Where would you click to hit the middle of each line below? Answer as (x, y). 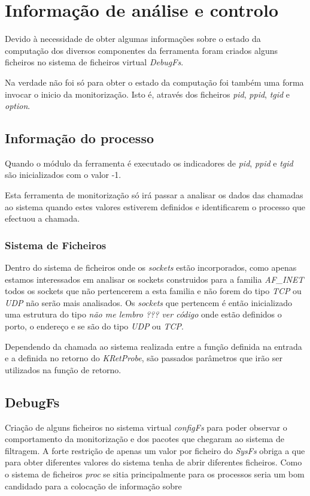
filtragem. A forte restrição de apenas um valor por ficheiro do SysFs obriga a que (155, 450)
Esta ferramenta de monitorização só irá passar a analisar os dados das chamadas (154, 195)
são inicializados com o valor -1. (63, 175)
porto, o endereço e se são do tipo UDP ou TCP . (95, 326)
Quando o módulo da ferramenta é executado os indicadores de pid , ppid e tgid (149, 163)
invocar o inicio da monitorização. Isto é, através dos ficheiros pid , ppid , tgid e (148, 94)
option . (18, 106)
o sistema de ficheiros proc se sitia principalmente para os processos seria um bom (155, 474)
